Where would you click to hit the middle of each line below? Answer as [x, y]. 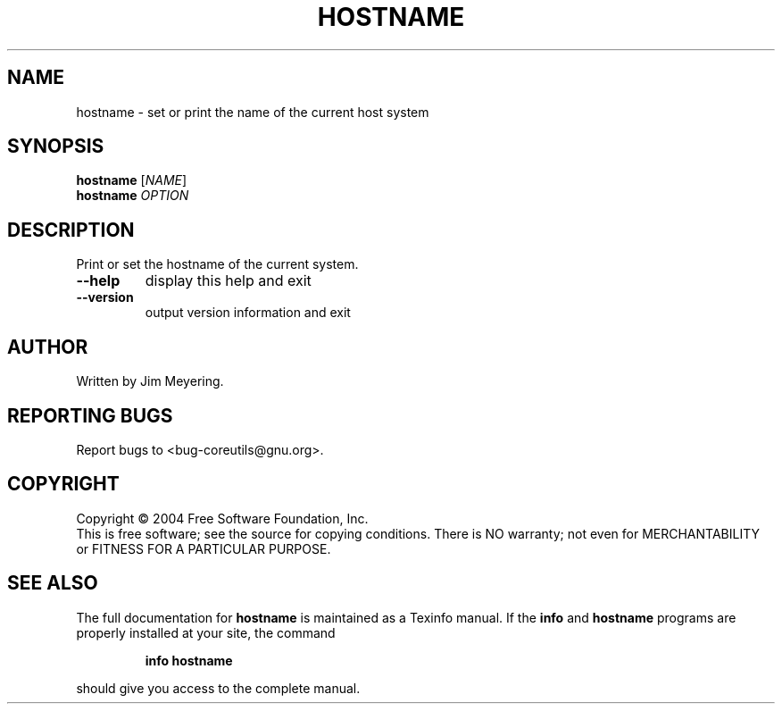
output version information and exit [248, 313]
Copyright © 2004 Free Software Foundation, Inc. [222, 518]
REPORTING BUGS [90, 415]
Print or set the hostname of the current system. [217, 264]
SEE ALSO [53, 583]
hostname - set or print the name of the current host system [253, 112]
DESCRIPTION [71, 230]
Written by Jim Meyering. [150, 381]
